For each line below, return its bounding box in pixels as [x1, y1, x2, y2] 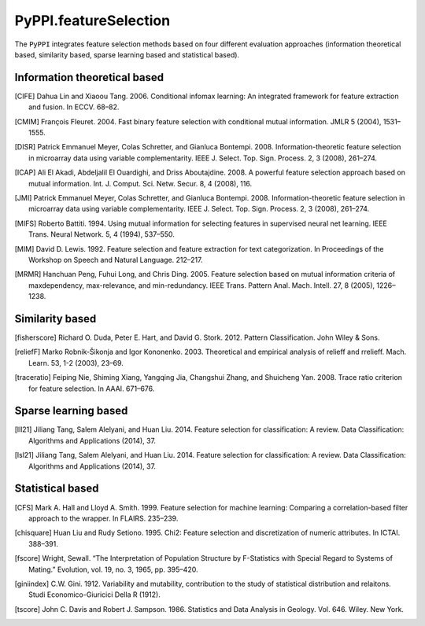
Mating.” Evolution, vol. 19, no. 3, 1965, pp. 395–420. [28, 565, 198, 574]
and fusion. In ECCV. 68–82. [28, 102, 120, 112]
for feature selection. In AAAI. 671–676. [28, 384, 155, 393]
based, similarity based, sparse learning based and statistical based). [14, 50, 240, 59]
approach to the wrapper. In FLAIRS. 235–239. [28, 514, 179, 523]
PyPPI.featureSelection [14, 12, 171, 29]
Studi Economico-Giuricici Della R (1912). [28, 590, 161, 599]
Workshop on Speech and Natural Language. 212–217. [28, 255, 203, 264]
